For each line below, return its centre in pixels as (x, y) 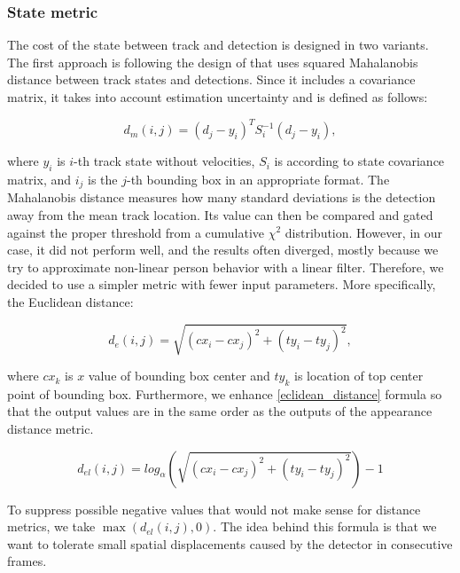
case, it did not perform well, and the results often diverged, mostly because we (223, 250)
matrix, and (39, 179)
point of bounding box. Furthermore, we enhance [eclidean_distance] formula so (225, 393)
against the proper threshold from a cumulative (136, 232)
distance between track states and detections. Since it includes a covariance (211, 79)
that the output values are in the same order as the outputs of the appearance (220, 411)
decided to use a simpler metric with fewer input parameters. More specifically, (222, 284)
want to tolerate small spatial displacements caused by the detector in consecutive (230, 543)
